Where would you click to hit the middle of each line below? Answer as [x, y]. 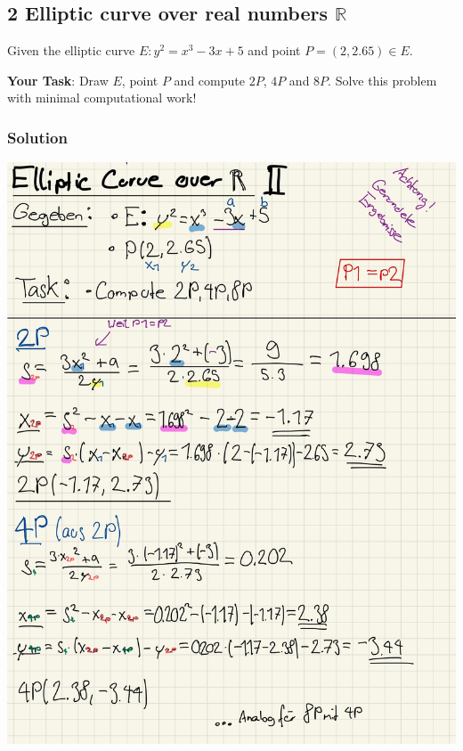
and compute [209, 80]
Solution [37, 137]
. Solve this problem [382, 80]
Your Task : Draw [58, 80]
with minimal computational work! [102, 98]
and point [274, 50]
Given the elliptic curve [71, 50]
